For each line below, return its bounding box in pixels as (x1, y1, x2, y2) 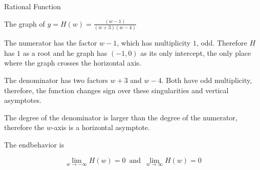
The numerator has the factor (4, 37, 97, 48)
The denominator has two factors (4, 75, 108, 85)
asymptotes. (4, 95, 41, 105)
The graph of (4, 18, 45, 29)
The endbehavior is (4, 139, 64, 150)
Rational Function (4, 1, 61, 11)
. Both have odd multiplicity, (161, 75, 252, 85)
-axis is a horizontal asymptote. (51, 122, 150, 133)
